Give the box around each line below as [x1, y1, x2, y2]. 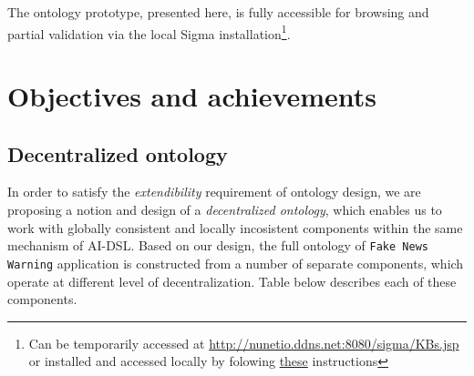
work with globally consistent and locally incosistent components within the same [7, 218, 463, 237]
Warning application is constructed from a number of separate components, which [7, 253, 464, 272]
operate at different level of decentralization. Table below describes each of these [7, 271, 457, 290]
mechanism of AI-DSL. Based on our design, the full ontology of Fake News [7, 236, 428, 255]
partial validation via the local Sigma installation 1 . [7, 21, 291, 43]
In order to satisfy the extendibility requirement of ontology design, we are [7, 182, 421, 201]
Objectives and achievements [7, 77, 377, 115]
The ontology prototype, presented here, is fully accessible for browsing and [7, 3, 429, 21]
